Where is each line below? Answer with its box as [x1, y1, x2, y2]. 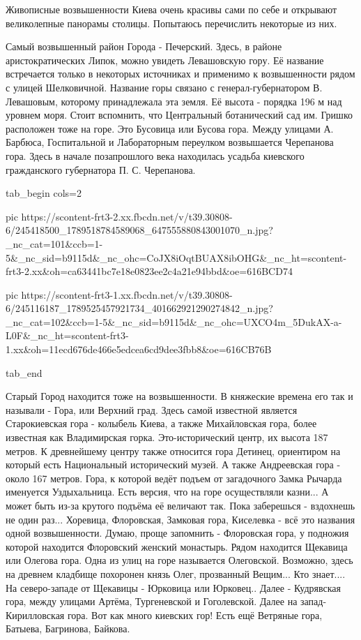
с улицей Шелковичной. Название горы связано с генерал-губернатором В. [6, 80, 323, 94]
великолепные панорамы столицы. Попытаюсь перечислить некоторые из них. [6, 15, 337, 30]
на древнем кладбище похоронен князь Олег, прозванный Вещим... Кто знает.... [6, 566, 346, 581]
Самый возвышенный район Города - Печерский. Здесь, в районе [6, 39, 282, 54]
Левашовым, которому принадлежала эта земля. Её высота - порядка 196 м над [6, 94, 342, 108]
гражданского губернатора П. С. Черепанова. [6, 162, 196, 177]
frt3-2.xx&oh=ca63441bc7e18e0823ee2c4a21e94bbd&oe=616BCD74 [6, 264, 293, 278]
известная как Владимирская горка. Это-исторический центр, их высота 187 [6, 430, 328, 445]
